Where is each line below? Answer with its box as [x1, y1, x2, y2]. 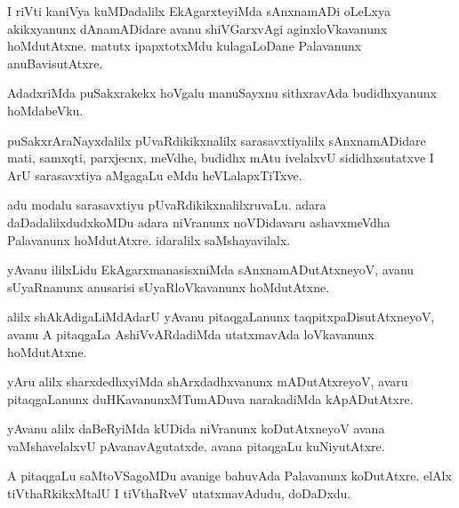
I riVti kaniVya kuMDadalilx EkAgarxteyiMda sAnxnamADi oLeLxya [7, 2, 391, 20]
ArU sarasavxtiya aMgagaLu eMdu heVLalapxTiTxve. [7, 165, 302, 184]
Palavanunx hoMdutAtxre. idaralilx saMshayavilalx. [7, 230, 291, 249]
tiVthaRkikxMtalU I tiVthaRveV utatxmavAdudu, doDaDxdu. [7, 484, 351, 503]
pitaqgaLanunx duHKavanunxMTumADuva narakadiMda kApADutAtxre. [7, 389, 414, 408]
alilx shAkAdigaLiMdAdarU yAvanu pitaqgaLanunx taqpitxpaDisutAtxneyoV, [7, 307, 435, 326]
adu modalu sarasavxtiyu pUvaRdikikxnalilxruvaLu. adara [7, 195, 326, 214]
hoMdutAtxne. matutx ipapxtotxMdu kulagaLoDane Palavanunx [7, 36, 362, 55]
